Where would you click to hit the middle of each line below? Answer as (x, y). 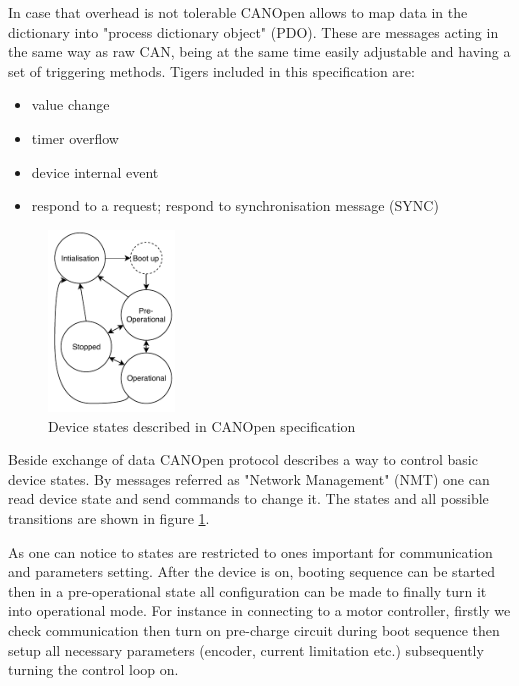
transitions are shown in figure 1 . (109, 518)
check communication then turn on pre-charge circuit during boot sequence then (254, 629)
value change (70, 104)
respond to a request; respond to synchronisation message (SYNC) (235, 205)
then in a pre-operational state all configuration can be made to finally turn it (247, 590)
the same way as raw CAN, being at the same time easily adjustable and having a (259, 51)
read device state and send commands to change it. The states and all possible (248, 498)
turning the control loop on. (93, 669)
